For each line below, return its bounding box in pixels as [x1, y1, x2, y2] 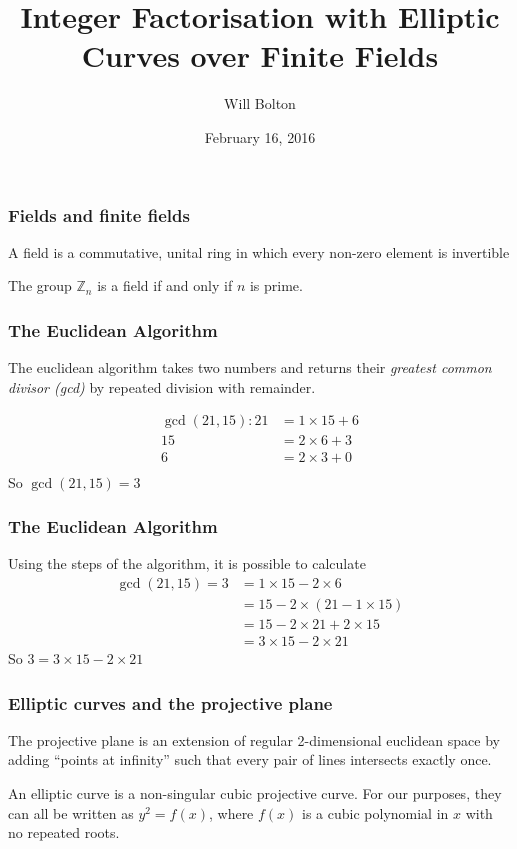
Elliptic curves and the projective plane [8, 690, 333, 715]
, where [208, 802, 254, 823]
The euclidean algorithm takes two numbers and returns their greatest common [8, 357, 492, 378]
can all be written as [8, 802, 134, 823]
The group [8, 275, 72, 296]
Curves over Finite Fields [81, 35, 439, 76]
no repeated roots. [8, 822, 120, 843]
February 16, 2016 [204, 126, 316, 147]
